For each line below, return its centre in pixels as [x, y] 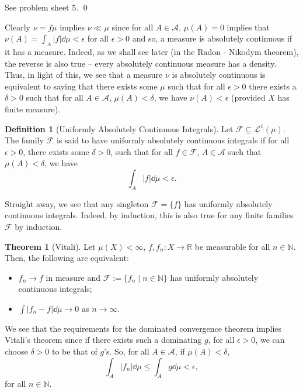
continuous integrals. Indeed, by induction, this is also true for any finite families [149, 215]
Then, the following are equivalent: [67, 258]
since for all [133, 27]
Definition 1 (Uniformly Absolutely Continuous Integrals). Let [119, 128]
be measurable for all [232, 246]
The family [24, 140]
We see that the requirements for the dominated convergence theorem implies [143, 328]
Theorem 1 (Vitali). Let [50, 246]
